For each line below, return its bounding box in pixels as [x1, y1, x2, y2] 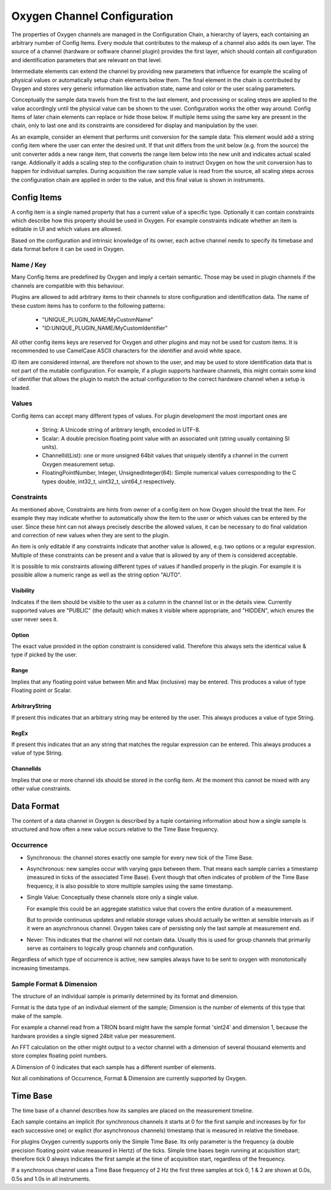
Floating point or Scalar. [11, 686, 72, 694]
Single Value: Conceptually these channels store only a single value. [26, 893, 199, 901]
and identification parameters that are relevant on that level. [11, 56, 162, 64]
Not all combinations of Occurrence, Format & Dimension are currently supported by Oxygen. [11, 1075, 248, 1082]
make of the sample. [11, 1012, 63, 1019]
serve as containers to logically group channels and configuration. [26, 944, 194, 952]
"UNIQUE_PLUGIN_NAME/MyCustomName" [42, 316, 153, 323]
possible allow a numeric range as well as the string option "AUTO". [11, 571, 182, 578]
